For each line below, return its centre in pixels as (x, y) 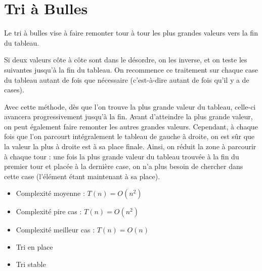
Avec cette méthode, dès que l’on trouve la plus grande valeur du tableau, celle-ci (130, 106)
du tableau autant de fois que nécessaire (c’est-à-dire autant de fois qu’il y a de (127, 79)
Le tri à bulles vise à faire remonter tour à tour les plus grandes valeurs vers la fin (131, 33)
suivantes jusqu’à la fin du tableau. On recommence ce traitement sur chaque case (131, 69)
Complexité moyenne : (50, 193)
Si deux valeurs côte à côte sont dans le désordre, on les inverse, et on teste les (126, 60)
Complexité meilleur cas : (55, 230)
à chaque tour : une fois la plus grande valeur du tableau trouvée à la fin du (122, 156)
